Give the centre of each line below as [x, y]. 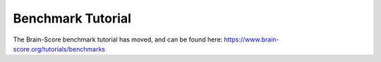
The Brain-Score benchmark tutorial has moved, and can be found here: [118, 39]
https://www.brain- [252, 39]
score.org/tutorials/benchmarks [59, 49]
